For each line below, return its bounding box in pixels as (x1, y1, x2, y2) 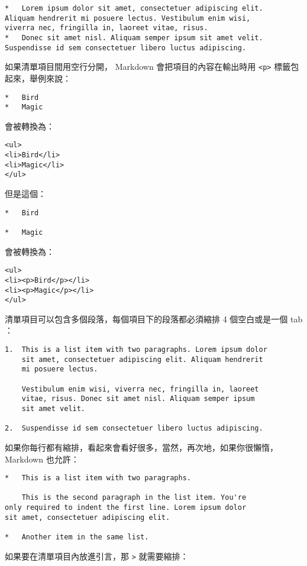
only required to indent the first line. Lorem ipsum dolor (5, 503, 247, 512)
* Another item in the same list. (5, 533, 149, 542)
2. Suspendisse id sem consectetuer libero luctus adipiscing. (5, 424, 263, 433)
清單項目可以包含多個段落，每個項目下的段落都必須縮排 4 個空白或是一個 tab (5, 312, 303, 325)
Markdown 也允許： (5, 452, 79, 465)
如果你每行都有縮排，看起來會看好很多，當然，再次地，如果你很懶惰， (5, 441, 278, 453)
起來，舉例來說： (5, 72, 71, 84)
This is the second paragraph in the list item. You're (21, 493, 247, 502)
